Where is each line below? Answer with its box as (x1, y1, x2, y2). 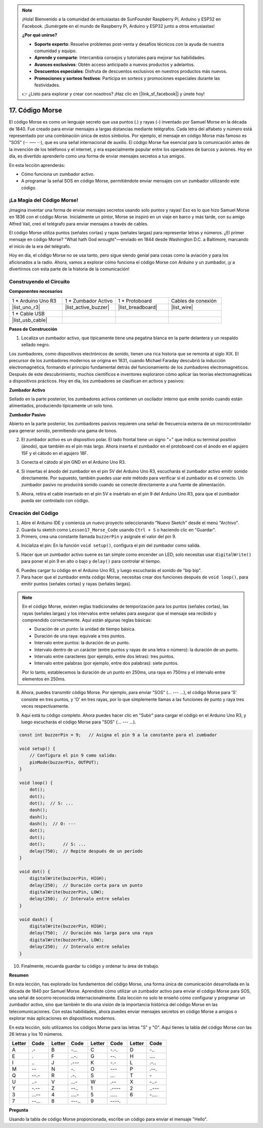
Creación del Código (9, 510, 58, 516)
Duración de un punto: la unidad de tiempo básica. (34, 626, 136, 632)
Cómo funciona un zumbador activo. (21, 171, 95, 177)
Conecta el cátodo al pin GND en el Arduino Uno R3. (21, 459, 126, 465)
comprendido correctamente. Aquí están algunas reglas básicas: (22, 617, 152, 623)
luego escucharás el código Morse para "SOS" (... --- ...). (21, 719, 136, 725)
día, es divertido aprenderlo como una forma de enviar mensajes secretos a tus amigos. (9, 153, 186, 159)
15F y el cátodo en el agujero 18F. (21, 450, 88, 456)
